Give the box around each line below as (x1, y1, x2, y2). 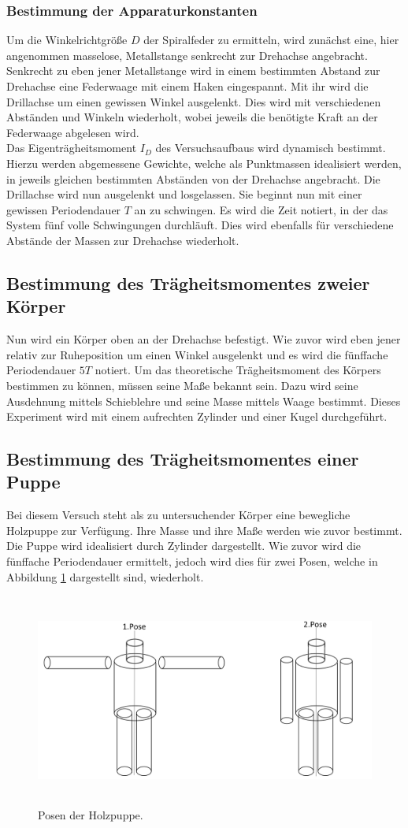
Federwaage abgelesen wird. (6, 124, 139, 140)
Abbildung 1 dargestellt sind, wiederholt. (6, 568, 204, 585)
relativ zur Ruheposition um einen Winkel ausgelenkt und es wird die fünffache (6, 346, 388, 362)
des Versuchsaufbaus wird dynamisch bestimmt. (155, 139, 386, 156)
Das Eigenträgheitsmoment (6, 139, 137, 156)
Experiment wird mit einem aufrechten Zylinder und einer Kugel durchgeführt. (6, 408, 388, 425)
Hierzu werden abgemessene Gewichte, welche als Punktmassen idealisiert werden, (6, 154, 402, 171)
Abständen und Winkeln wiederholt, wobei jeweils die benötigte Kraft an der (6, 109, 378, 125)
